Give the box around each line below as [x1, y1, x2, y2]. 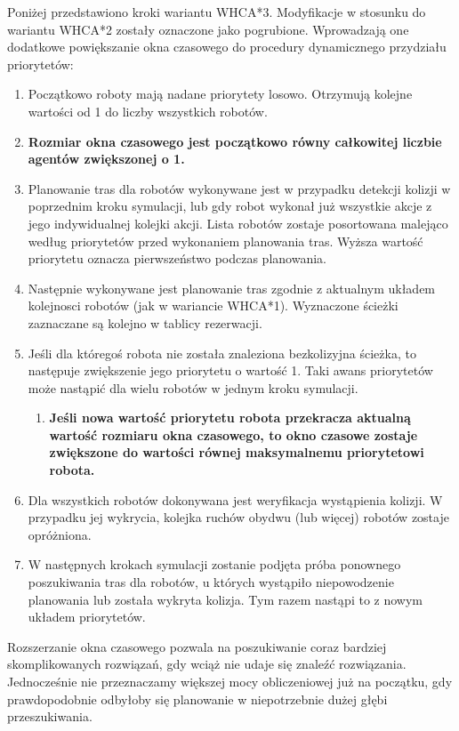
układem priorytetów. [28, 607, 146, 626]
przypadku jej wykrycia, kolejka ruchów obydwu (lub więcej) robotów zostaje [28, 508, 449, 526]
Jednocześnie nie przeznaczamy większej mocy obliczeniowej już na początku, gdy [7, 672, 453, 690]
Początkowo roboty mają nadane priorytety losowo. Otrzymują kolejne [28, 84, 413, 103]
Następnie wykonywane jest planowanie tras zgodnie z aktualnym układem [28, 278, 436, 297]
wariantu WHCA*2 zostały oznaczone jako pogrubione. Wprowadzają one [7, 20, 409, 38]
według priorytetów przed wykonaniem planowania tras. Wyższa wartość [28, 231, 423, 250]
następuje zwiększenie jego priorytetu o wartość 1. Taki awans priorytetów [28, 361, 433, 380]
